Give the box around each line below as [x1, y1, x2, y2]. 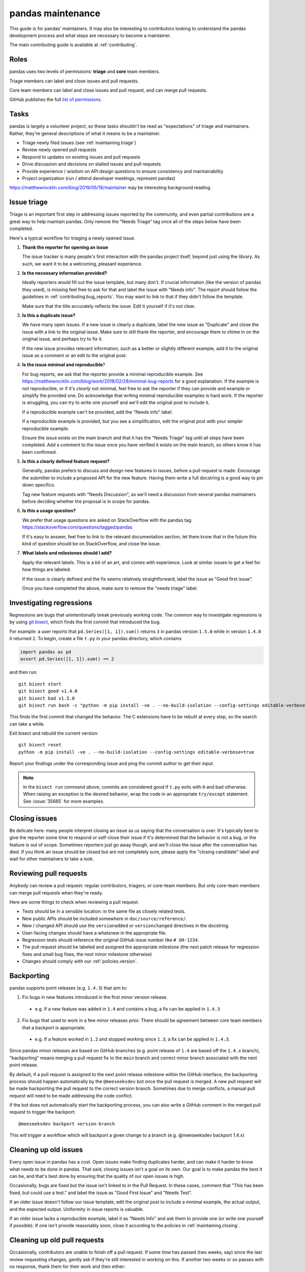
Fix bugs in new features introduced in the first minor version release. [22, 994, 168, 1000]
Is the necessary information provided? [22, 270, 107, 276]
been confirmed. [22, 449, 57, 455]
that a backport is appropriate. [22, 1024, 86, 1030]
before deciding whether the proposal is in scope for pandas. [22, 499, 150, 505]
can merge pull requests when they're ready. [9, 889, 104, 895]
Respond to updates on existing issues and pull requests [22, 154, 141, 160]
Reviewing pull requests [9, 869, 87, 878]
